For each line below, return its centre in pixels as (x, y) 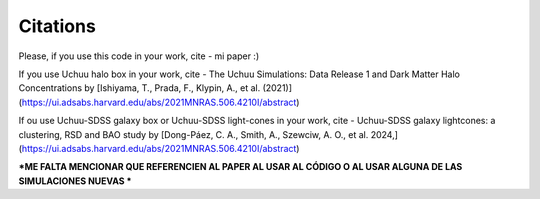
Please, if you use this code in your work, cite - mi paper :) (139, 56)
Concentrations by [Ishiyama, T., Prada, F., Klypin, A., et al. (139, 88)
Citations (57, 26)
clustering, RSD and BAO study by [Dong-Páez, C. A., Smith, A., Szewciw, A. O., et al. (193, 134)
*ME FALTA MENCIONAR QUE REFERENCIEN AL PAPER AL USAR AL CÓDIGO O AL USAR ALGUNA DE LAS (240, 167)
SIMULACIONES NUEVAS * (75, 181)
